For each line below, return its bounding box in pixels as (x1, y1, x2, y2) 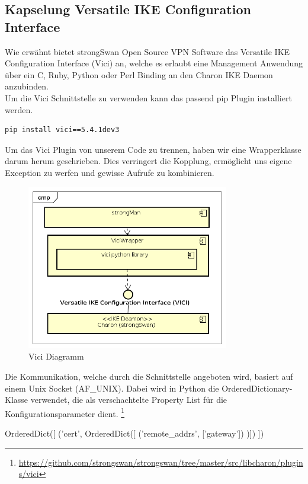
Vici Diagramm (28, 350, 84, 363)
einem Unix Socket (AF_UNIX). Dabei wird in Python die (5, 382, 219, 394)
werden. (5, 103, 33, 116)
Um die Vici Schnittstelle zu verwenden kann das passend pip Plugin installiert (5, 91, 292, 104)
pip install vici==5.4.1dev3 (5, 126, 120, 134)
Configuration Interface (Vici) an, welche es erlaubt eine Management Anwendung (5, 57, 303, 69)
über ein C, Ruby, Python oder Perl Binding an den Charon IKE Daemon (5, 68, 273, 81)
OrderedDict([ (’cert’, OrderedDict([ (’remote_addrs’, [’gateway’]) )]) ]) (5, 427, 264, 439)
